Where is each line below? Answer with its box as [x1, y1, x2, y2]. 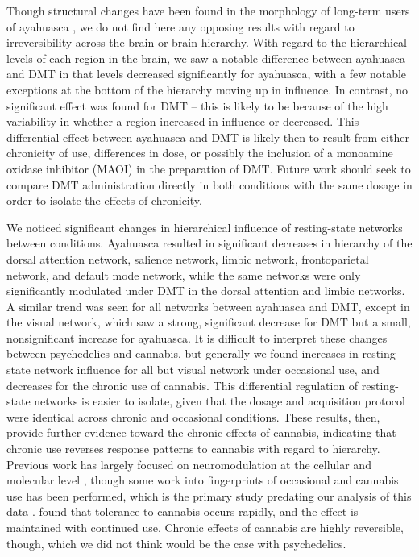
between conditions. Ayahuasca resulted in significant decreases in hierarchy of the [6, 235, 413, 251]
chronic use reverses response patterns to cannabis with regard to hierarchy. [6, 440, 380, 457]
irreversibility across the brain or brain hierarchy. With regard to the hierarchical [6, 34, 408, 51]
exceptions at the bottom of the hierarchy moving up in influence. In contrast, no [6, 81, 409, 98]
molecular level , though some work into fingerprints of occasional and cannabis [6, 472, 399, 488]
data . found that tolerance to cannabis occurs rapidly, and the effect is [6, 503, 359, 520]
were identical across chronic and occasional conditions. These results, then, [6, 408, 380, 425]
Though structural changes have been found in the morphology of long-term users [6, 2, 410, 19]
